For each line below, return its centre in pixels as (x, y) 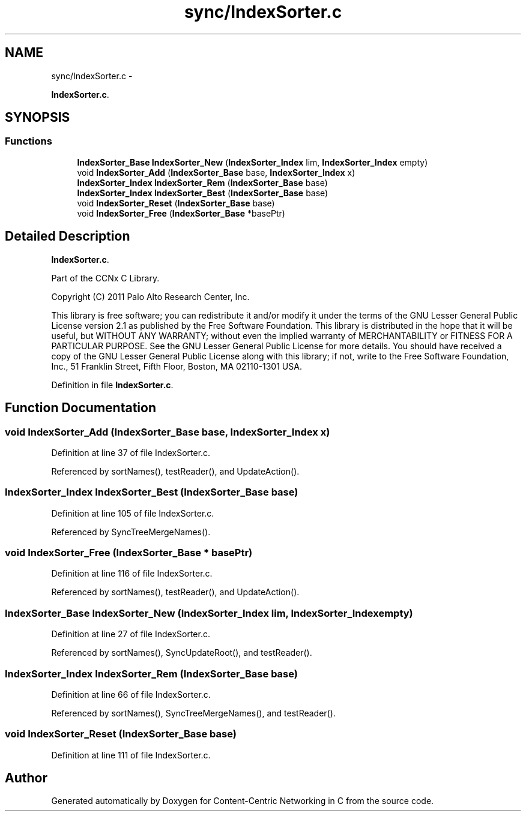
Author (26, 778)
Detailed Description (68, 236)
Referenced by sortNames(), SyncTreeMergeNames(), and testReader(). (193, 713)
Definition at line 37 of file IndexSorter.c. (131, 452)
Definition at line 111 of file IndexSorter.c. (131, 755)
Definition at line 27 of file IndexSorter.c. (131, 634)
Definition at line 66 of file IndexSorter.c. (131, 694)
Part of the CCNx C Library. (105, 278)
